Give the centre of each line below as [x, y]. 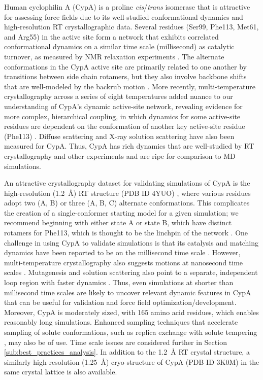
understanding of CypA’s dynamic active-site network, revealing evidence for [123, 106]
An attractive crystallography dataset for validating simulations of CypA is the [127, 183]
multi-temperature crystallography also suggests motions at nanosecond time [124, 262]
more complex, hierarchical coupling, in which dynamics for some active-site [122, 116]
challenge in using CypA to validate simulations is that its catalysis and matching [131, 242]
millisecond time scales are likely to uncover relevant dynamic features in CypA [128, 292]
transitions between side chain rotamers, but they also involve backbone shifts [125, 76]
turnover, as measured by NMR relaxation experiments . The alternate [114, 56]
